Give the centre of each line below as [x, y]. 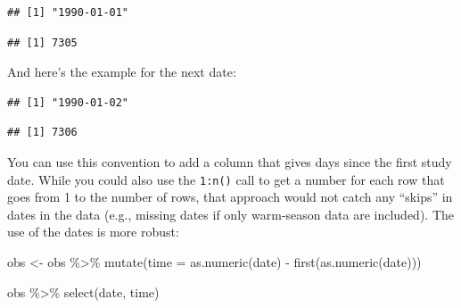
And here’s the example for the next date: [122, 72]
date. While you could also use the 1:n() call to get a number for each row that [226, 179]
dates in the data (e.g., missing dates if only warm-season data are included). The [231, 214]
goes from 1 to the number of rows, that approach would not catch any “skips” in [230, 197]
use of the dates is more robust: [93, 232]
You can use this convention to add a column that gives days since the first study [230, 161]
